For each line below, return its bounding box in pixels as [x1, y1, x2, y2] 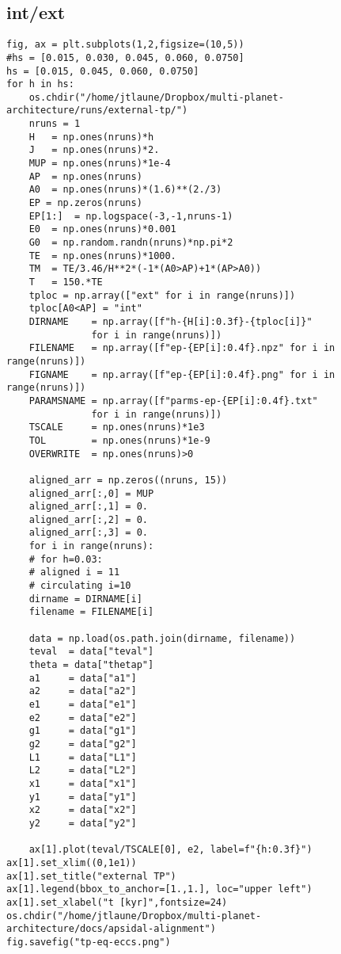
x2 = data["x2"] [28, 804, 137, 816]
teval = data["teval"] [28, 646, 154, 658]
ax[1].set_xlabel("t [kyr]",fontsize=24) [6, 896, 228, 908]
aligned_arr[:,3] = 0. [28, 527, 148, 539]
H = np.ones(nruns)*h [28, 131, 154, 143]
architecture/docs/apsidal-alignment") [6, 923, 216, 935]
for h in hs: [6, 78, 74, 90]
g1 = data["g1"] [28, 725, 137, 737]
